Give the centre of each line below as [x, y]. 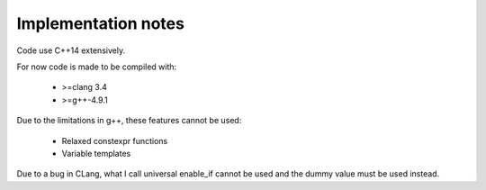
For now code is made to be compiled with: [97, 67]
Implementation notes [100, 23]
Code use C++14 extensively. [71, 50]
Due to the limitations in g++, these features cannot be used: [129, 121]
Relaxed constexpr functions [115, 140]
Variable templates [96, 153]
